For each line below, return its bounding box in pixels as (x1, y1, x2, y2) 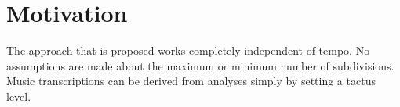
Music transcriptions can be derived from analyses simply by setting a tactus (6, 73, 376, 89)
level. (6, 87, 31, 104)
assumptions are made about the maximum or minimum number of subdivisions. (6, 57, 395, 73)
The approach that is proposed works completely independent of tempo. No (6, 42, 370, 59)
